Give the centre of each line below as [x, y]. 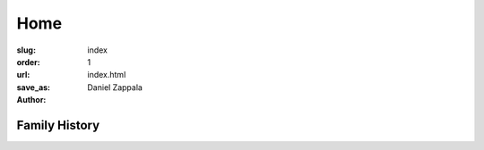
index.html [107, 75]
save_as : [34, 87]
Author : [31, 100]
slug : [26, 50]
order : [28, 62]
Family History [58, 125]
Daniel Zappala [115, 87]
